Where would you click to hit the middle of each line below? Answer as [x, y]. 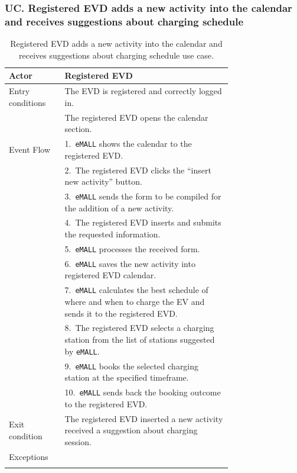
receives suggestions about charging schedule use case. [116, 55]
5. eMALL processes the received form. [132, 248]
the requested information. [112, 234]
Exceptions [29, 456]
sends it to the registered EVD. [121, 313]
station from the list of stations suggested [140, 340]
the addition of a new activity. [119, 207]
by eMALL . [82, 351]
